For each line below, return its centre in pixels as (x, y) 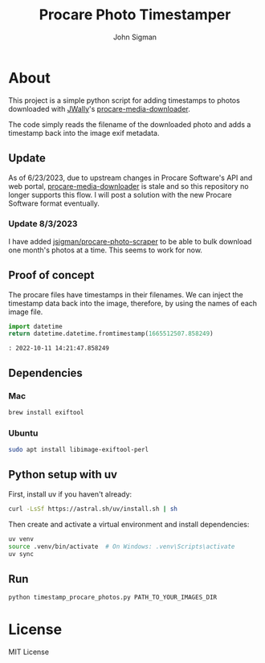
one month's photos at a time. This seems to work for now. (106, 250)
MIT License (29, 652)
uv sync (21, 554)
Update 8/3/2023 (43, 224)
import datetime (35, 326)
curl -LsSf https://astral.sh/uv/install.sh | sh (93, 509)
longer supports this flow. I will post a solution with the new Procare (120, 194)
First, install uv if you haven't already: (70, 494)
